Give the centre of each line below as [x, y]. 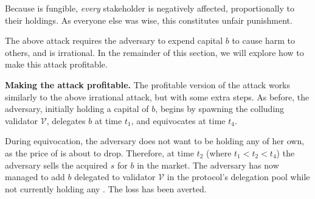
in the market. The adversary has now [208, 165]
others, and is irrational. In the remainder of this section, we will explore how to [154, 52]
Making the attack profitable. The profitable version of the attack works [148, 84]
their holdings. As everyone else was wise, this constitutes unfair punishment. [149, 20]
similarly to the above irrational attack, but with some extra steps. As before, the [157, 96]
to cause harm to [263, 40]
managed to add [35, 177]
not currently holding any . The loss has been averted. [106, 188]
